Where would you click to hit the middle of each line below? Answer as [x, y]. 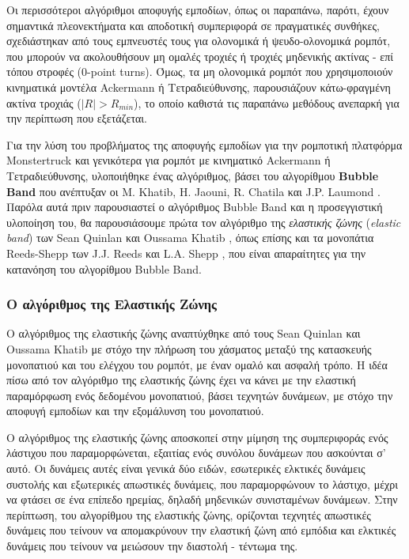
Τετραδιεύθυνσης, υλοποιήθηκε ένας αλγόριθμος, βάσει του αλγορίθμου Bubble [193, 175]
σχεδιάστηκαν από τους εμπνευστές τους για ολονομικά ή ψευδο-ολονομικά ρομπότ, [199, 41]
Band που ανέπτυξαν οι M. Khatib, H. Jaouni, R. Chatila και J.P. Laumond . [193, 191]
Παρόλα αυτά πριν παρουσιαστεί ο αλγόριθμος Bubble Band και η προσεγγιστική [195, 207]
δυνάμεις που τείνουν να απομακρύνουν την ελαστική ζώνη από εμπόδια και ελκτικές [201, 530]
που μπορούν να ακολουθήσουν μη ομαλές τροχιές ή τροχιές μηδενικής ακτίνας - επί [200, 56]
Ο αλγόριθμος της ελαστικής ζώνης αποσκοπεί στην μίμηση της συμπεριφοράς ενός [197, 437]
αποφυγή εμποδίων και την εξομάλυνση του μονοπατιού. [135, 411]
